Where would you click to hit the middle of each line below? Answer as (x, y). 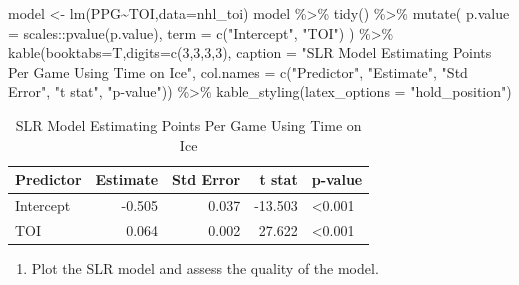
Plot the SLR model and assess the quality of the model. (205, 267)
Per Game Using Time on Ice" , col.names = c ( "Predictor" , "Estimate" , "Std (238, 71)
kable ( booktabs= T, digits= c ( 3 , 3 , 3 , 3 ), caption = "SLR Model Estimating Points (250, 52)
